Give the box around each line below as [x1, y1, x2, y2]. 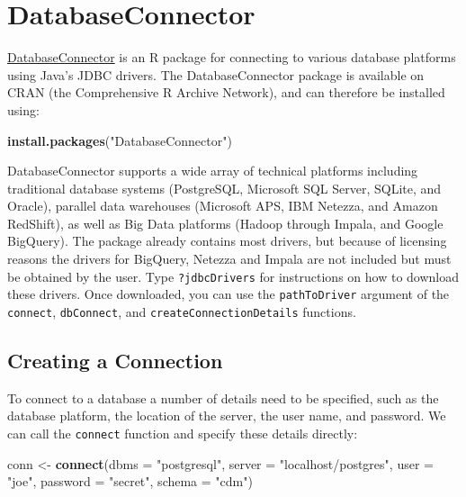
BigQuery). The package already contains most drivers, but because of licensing [7, 231, 447, 250]
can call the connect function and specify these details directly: [7, 424, 358, 443]
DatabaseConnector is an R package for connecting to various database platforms [7, 48, 456, 67]
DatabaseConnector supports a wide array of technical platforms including [7, 161, 418, 180]
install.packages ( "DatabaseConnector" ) [7, 131, 232, 149]
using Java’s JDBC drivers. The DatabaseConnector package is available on [7, 65, 425, 84]
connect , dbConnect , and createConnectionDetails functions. [7, 302, 356, 321]
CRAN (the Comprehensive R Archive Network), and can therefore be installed [7, 83, 445, 102]
